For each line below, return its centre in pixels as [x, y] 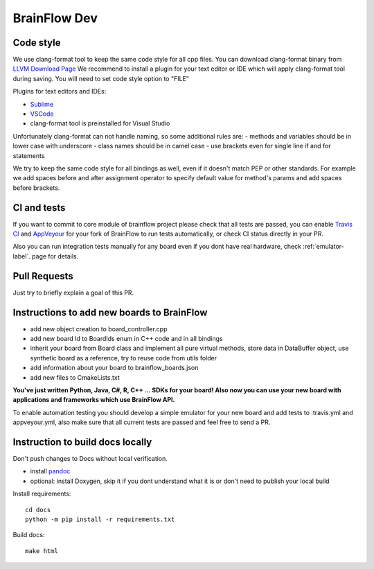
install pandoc [50, 471]
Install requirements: [42, 494]
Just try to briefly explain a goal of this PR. [73, 292]
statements [29, 155]
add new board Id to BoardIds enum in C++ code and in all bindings [126, 339]
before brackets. [36, 188]
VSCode [42, 114]
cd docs [38, 510]
